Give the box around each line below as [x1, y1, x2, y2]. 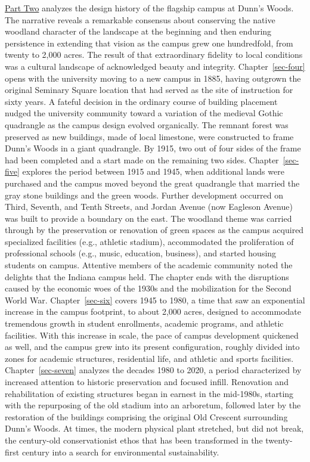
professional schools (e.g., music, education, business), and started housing [5, 247, 277, 259]
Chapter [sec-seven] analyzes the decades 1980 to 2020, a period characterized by [5, 364, 302, 376]
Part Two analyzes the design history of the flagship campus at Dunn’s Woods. [5, 2, 294, 14]
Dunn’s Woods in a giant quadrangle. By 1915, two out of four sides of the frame [5, 142, 301, 154]
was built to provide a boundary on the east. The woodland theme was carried [5, 212, 292, 224]
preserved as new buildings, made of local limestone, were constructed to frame [5, 130, 294, 142]
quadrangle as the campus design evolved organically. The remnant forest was [5, 118, 289, 131]
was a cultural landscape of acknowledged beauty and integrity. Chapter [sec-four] [5, 60, 305, 72]
